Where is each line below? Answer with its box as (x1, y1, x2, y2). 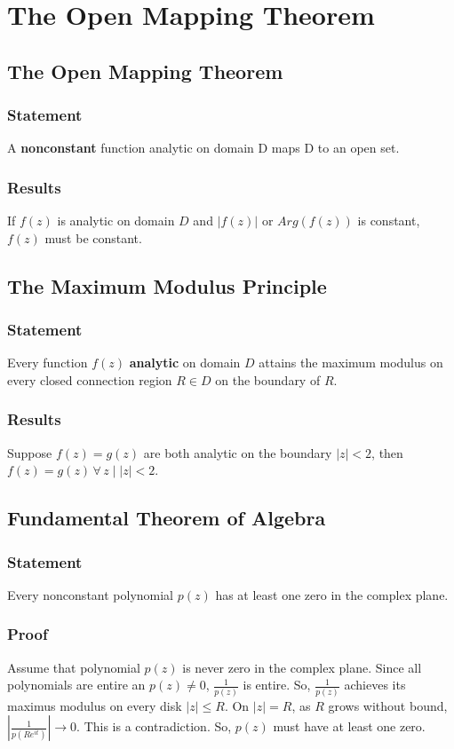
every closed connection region (7, 370, 172, 389)
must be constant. (44, 228, 142, 247)
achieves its (344, 675, 406, 694)
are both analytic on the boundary (143, 443, 332, 461)
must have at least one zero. (273, 717, 426, 736)
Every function (7, 353, 88, 372)
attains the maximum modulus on (259, 353, 443, 372)
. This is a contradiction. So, (76, 717, 232, 736)
